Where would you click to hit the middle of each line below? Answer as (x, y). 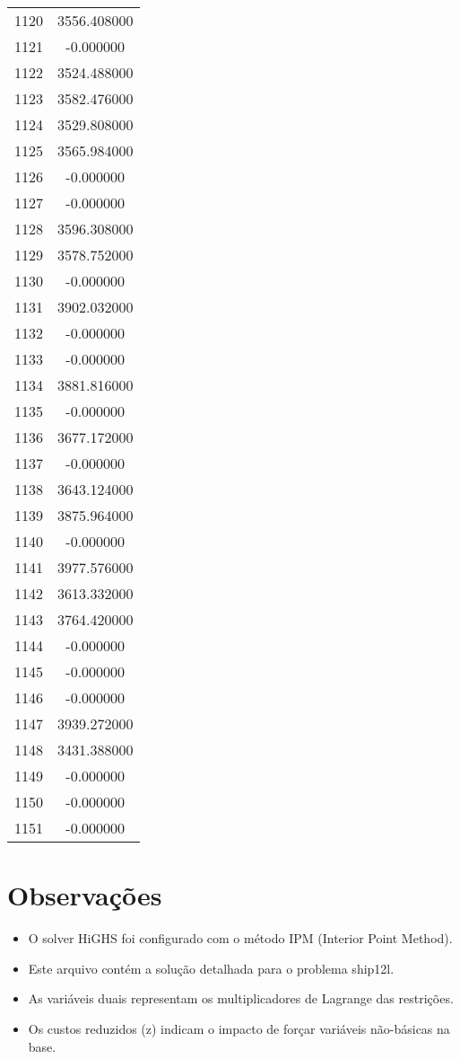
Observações (85, 895)
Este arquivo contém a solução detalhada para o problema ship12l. (211, 968)
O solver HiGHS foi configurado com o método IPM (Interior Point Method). (240, 938)
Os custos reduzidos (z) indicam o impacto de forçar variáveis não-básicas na (239, 1028)
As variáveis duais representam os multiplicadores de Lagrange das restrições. (241, 998)
